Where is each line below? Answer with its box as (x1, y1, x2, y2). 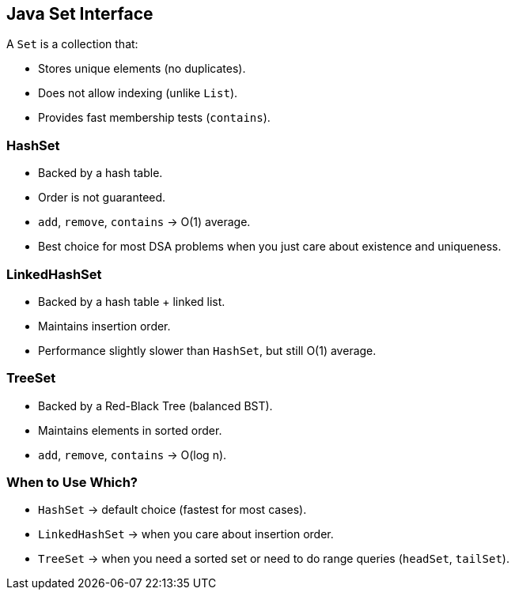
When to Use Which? (6, 474, 138, 491)
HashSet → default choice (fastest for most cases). (38, 503, 307, 517)
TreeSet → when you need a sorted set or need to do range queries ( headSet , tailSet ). (38, 552, 509, 566)
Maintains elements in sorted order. (38, 423, 222, 437)
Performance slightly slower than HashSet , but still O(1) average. (38, 343, 377, 357)
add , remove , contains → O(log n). (38, 447, 227, 462)
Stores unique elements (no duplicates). (38, 62, 246, 76)
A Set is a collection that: (6, 37, 138, 51)
